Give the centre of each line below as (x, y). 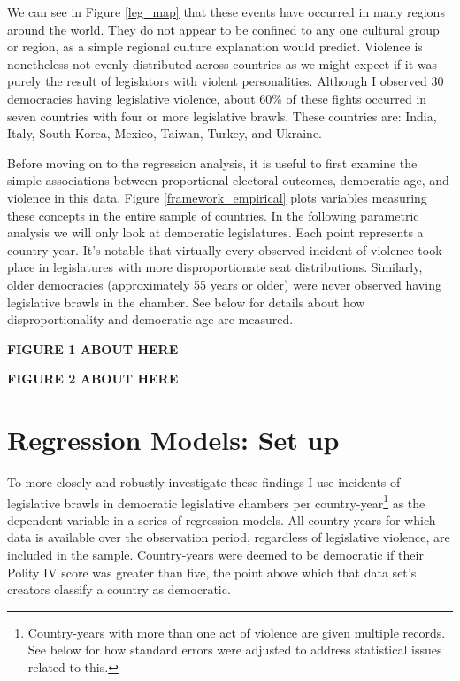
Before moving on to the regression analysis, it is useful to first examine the (212, 163)
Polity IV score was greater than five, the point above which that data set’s (212, 572)
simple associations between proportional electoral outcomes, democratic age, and (228, 180)
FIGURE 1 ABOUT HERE (93, 348)
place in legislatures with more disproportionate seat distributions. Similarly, (215, 267)
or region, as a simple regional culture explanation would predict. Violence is (215, 46)
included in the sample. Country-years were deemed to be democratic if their (215, 555)
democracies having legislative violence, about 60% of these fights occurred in (217, 98)
